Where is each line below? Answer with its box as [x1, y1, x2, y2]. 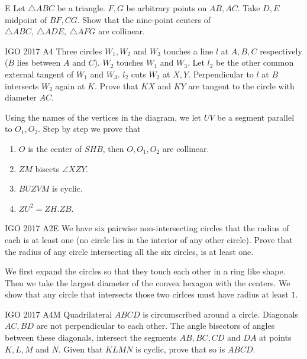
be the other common [216, 56, 294, 69]
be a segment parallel [217, 111, 295, 123]
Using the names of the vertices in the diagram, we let [5, 111, 201, 123]
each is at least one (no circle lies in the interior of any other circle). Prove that [5, 233, 293, 245]
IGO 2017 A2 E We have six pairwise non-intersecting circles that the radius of [5, 222, 289, 234]
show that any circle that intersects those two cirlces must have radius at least [5, 288, 289, 300]
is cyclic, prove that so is [135, 342, 225, 355]
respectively [260, 44, 302, 57]
